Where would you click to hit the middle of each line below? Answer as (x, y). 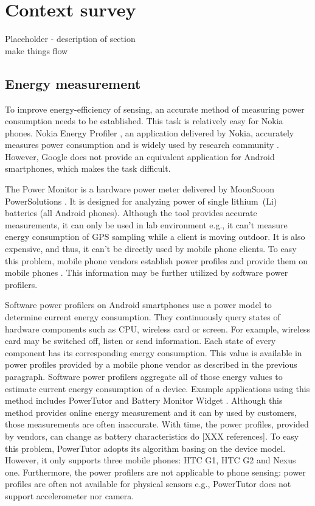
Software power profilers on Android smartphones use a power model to (138, 305)
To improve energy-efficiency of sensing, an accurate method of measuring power (155, 109)
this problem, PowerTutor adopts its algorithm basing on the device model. (145, 448)
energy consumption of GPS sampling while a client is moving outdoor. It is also (155, 237)
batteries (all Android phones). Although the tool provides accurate (131, 213)
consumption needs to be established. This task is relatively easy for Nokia (144, 121)
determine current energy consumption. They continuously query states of (143, 317)
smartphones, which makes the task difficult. (88, 168)
